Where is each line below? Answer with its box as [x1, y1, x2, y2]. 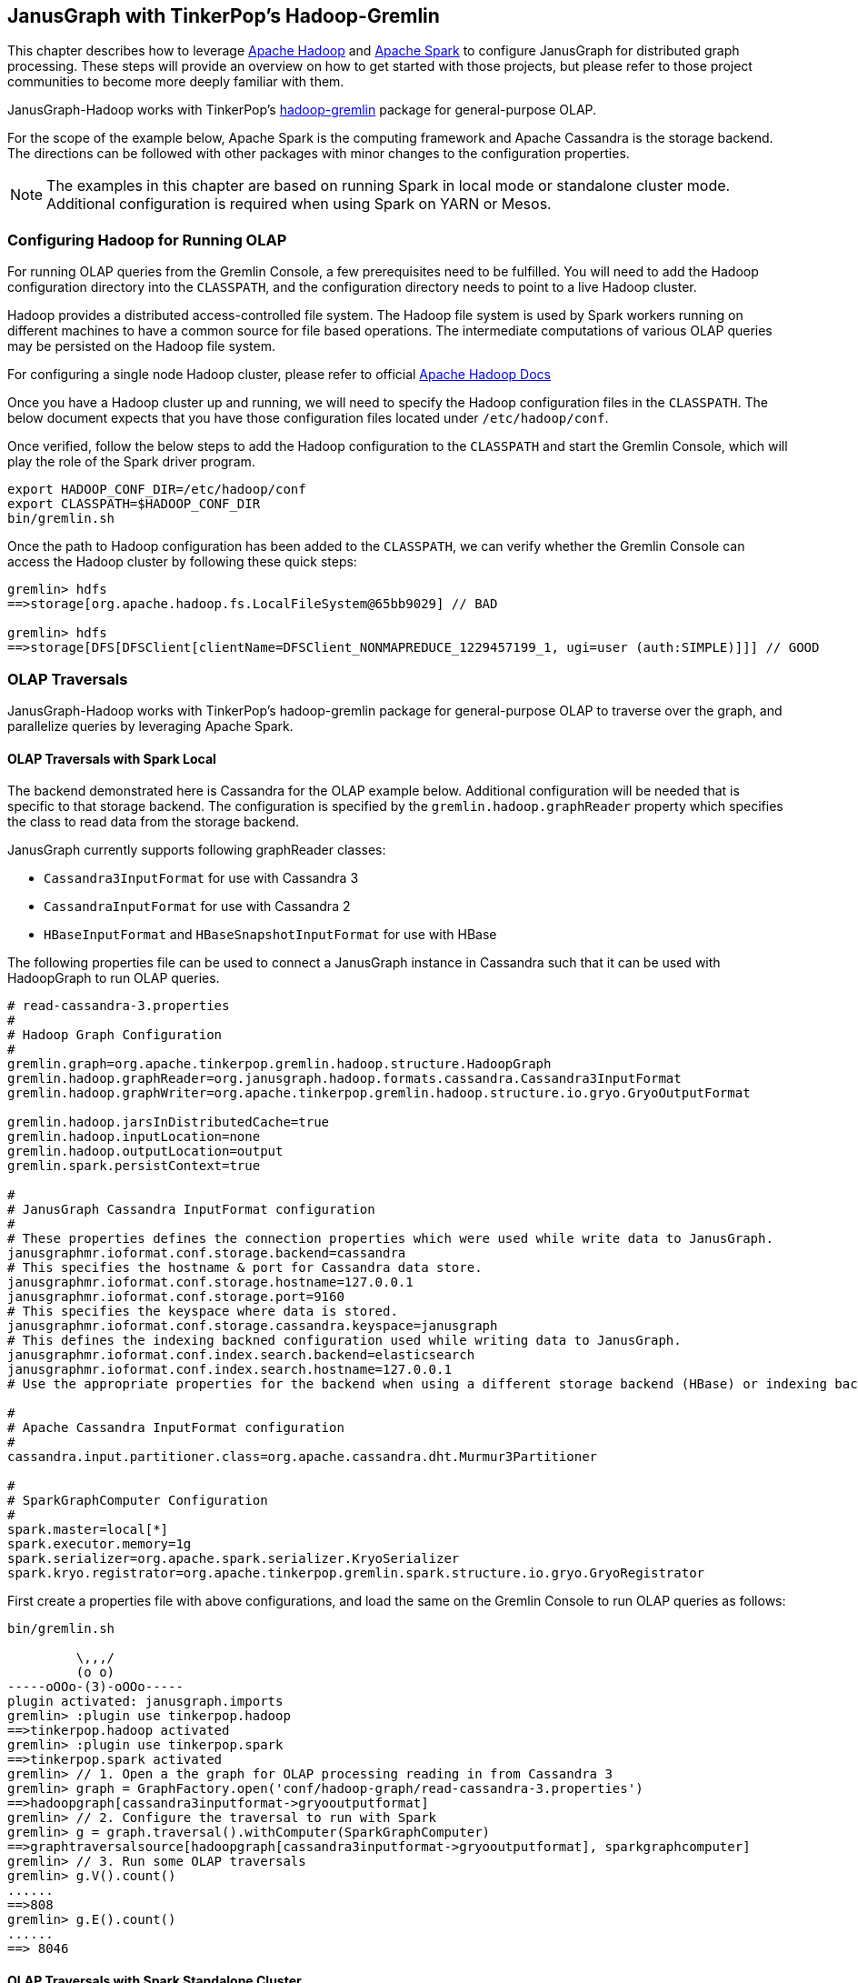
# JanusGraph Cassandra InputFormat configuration [7, 1202, 375, 1217]
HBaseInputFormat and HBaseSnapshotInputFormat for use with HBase [44, 926, 497, 943]
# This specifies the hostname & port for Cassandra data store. [7, 1260, 483, 1276]
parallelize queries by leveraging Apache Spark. [7, 717, 294, 734]
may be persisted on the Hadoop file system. [7, 338, 275, 355]
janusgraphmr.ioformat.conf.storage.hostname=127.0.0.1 [7, 1275, 414, 1290]
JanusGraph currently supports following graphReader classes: [7, 842, 386, 858]
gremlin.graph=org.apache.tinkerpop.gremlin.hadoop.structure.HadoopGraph [7, 1057, 552, 1072]
